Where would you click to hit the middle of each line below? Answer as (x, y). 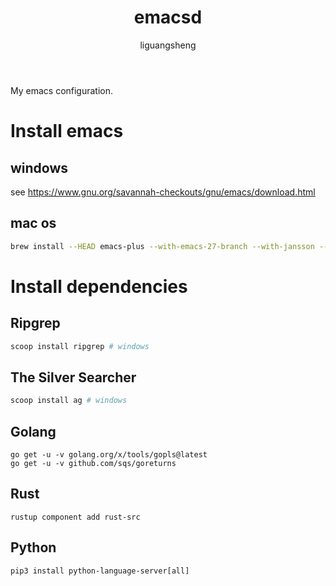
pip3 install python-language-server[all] (100, 571)
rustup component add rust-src (75, 517)
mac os (33, 223)
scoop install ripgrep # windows (80, 346)
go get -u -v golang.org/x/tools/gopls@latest (109, 455)
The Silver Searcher (73, 377)
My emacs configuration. (62, 90)
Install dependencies (99, 286)
